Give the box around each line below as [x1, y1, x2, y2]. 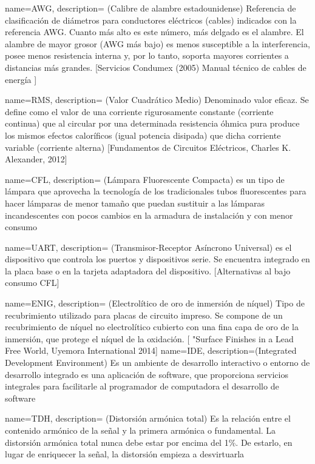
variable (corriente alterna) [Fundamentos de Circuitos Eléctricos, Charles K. [5, 141, 291, 153]
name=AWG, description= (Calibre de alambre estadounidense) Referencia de [5, 2, 296, 14]
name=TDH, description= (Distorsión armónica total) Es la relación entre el [5, 412, 291, 425]
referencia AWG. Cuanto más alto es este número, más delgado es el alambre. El [5, 25, 304, 38]
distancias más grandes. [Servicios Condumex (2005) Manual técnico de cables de [5, 61, 307, 73]
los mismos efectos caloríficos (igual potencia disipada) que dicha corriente [5, 128, 281, 141]
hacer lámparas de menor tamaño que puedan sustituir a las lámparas [5, 196, 265, 209]
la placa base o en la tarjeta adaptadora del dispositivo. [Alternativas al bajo [5, 264, 291, 277]
